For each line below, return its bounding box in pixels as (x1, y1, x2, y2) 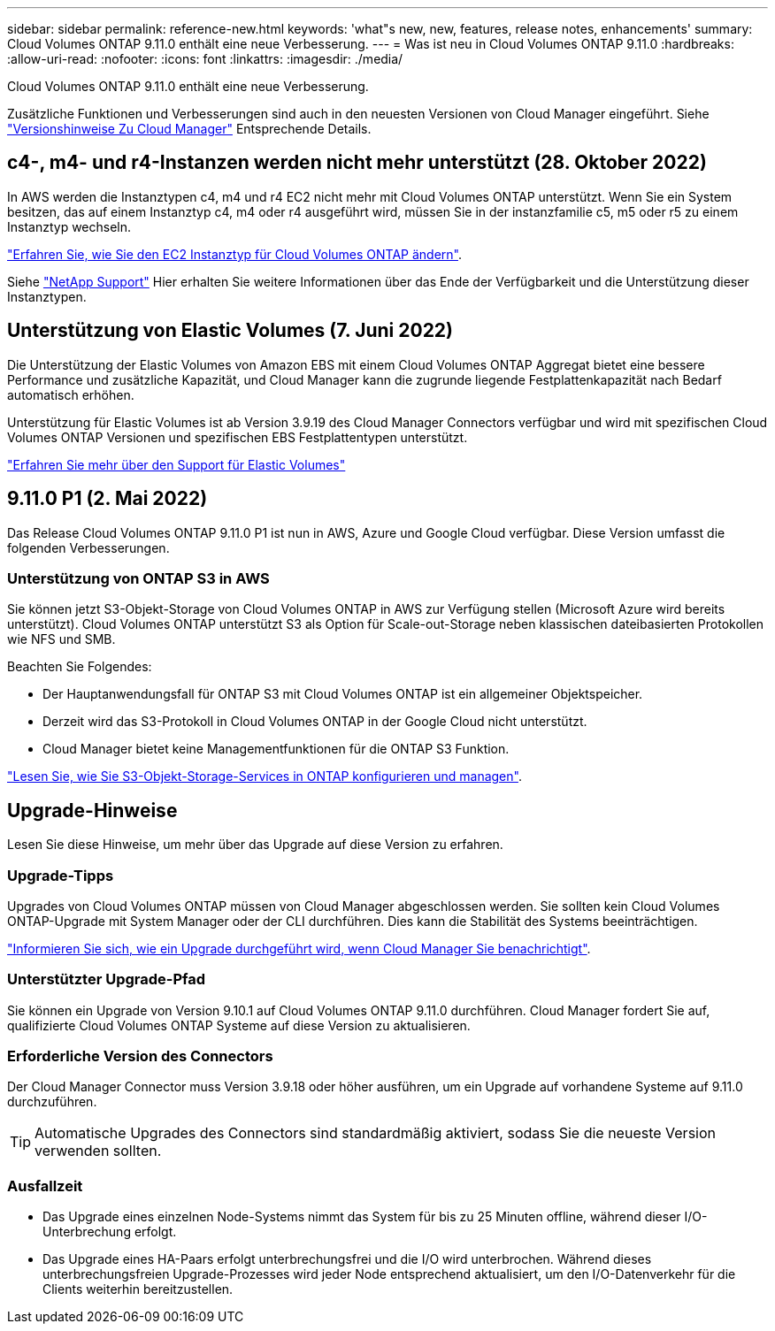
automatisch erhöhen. (7, 386, 134, 402)
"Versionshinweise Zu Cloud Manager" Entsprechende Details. (7, 121, 372, 136)
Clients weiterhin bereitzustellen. (42, 1281, 234, 1297)
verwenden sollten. (35, 1142, 162, 1160)
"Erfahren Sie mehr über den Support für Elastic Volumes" (7, 456, 346, 472)
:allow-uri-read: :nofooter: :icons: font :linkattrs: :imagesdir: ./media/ (7, 51, 403, 66)
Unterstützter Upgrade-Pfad (7, 970, 206, 989)
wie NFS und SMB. (7, 631, 116, 647)
